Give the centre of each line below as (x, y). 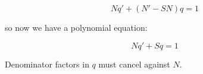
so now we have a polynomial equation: (76, 27)
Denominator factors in (47, 64)
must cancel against (134, 64)
